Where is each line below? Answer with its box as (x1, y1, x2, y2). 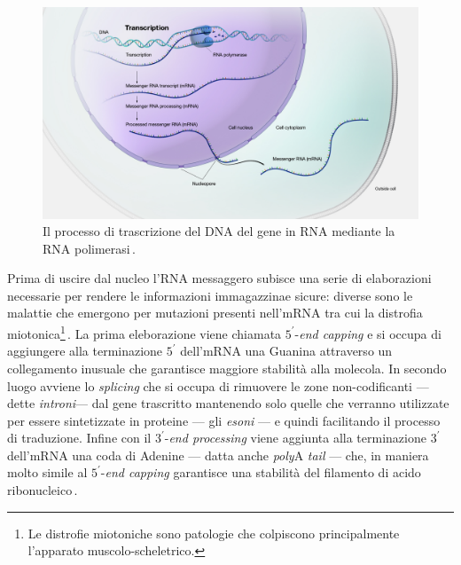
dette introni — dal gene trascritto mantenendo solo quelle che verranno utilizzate (7, 394, 449, 412)
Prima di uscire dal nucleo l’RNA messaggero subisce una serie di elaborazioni (7, 269, 432, 287)
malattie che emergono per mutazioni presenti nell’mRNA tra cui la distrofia (7, 303, 423, 322)
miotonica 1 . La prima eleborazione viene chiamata (7, 322, 282, 342)
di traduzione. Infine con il (7, 428, 152, 447)
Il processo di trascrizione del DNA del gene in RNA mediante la (43, 222, 395, 240)
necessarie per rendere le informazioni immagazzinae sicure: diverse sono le (7, 286, 413, 304)
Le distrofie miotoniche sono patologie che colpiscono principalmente (27, 523, 400, 542)
